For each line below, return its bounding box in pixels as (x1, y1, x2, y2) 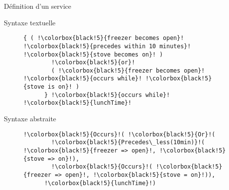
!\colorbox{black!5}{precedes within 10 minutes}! (23, 42, 191, 50)
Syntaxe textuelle (4, 17, 56, 27)
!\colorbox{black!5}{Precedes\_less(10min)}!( (51, 139, 205, 146)
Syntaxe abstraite (4, 114, 57, 124)
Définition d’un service (4, 1, 71, 11)
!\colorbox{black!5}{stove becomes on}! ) (23, 51, 163, 58)
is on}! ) (48, 83, 79, 91)
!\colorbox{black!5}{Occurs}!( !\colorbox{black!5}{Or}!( (23, 131, 215, 138)
